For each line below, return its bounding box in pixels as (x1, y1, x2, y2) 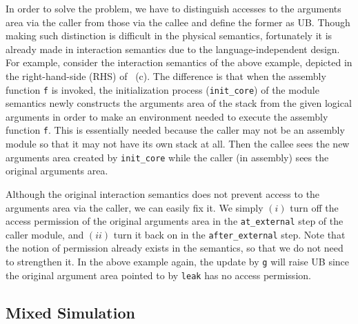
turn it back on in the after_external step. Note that (113, 227, 346, 241)
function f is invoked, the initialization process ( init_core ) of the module (6, 82, 319, 97)
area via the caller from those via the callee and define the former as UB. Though (6, 14, 350, 29)
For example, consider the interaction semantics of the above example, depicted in (6, 55, 352, 70)
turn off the (290, 200, 339, 214)
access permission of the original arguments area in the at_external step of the (6, 214, 344, 228)
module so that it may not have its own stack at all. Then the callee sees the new (6, 136, 350, 151)
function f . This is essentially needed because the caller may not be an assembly (6, 123, 345, 137)
